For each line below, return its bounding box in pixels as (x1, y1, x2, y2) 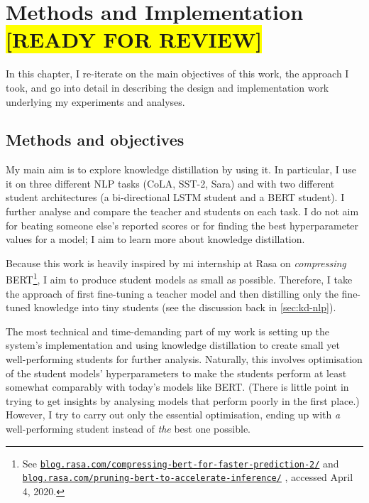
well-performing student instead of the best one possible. (6, 421, 251, 436)
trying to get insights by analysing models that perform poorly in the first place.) (6, 393, 360, 408)
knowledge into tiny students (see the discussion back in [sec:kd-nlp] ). (33, 300, 336, 315)
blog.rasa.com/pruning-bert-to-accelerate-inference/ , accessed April (22, 470, 353, 485)
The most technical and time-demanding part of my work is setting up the (6, 323, 330, 338)
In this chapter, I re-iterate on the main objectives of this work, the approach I (6, 66, 349, 81)
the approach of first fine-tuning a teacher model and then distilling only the (6, 286, 338, 301)
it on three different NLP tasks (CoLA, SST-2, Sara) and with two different (6, 175, 335, 190)
